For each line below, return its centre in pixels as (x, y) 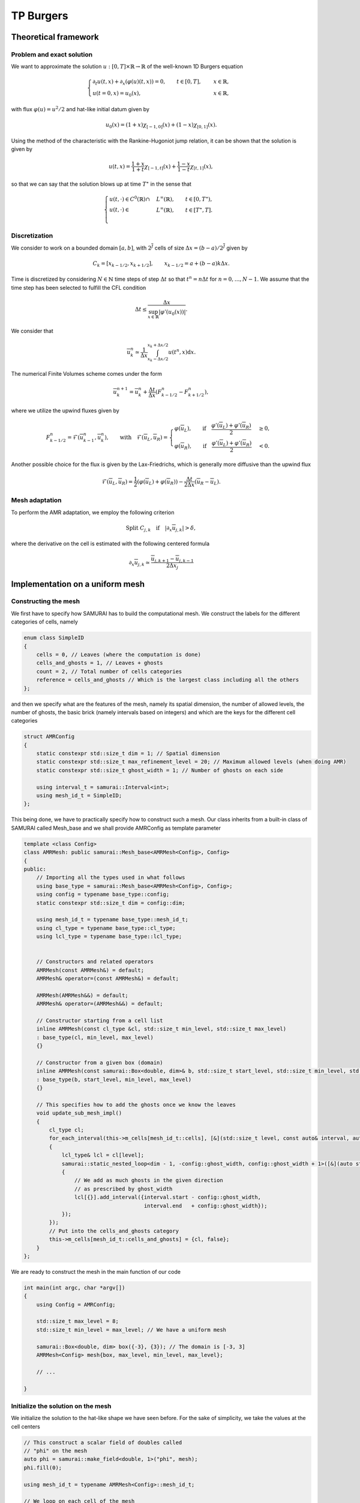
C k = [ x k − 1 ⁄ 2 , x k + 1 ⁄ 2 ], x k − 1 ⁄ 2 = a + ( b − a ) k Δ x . (161, 264)
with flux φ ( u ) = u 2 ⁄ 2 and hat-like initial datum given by (80, 109)
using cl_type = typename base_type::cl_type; (106, 928)
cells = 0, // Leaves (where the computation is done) (118, 654)
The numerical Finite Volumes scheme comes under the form (86, 374)
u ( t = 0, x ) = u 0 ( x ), (116, 94)
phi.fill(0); (43, 1468)
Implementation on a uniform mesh (78, 584)
